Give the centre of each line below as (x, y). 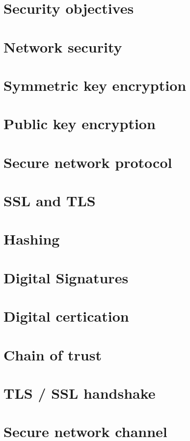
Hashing (32, 239)
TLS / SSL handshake (80, 393)
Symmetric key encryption (95, 85)
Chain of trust (53, 354)
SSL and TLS (50, 201)
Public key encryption (80, 124)
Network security (63, 46)
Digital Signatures (66, 277)
